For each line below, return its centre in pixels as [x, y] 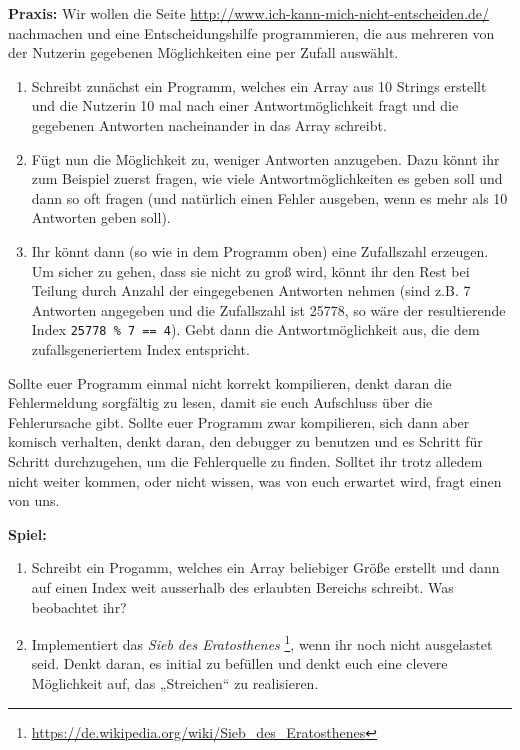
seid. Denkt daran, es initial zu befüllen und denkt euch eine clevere [239, 663]
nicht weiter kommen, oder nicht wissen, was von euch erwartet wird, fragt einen [255, 480]
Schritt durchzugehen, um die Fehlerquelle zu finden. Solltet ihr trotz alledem [245, 460]
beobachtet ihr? [79, 606]
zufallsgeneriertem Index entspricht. [140, 348]
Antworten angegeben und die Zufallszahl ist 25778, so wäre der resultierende [268, 309]
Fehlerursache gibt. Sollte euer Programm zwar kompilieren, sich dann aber [239, 421]
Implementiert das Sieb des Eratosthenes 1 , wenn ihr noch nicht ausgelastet [262, 642]
